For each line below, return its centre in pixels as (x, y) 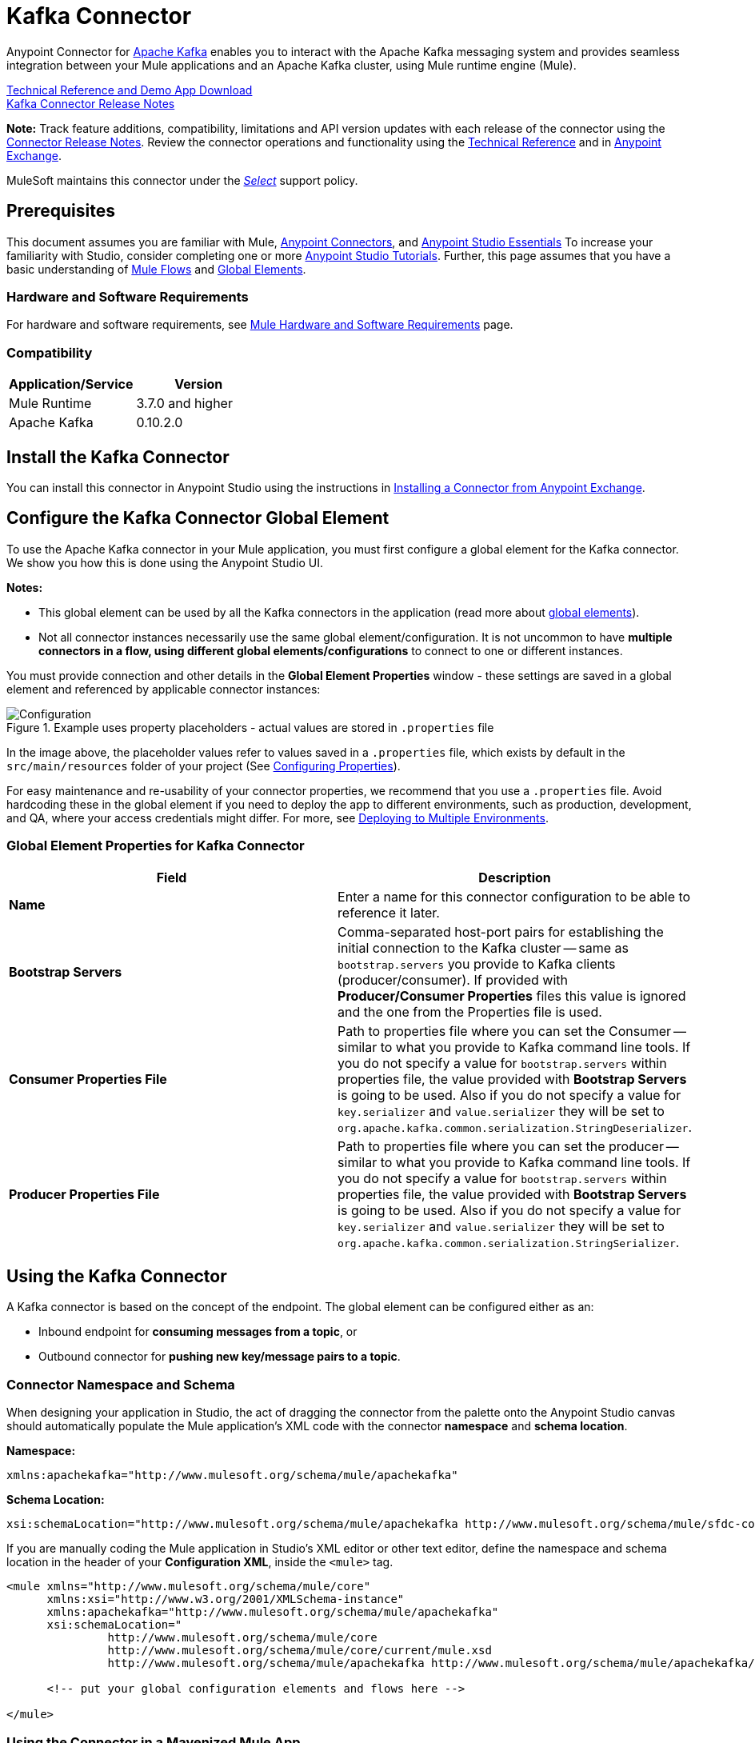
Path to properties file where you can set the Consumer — (512, 1031)
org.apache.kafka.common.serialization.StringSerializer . (509, 1242)
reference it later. (389, 912)
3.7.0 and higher (184, 404)
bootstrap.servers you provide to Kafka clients (477, 963)
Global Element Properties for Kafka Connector (156, 846)
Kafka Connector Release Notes (91, 103)
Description (515, 877)
